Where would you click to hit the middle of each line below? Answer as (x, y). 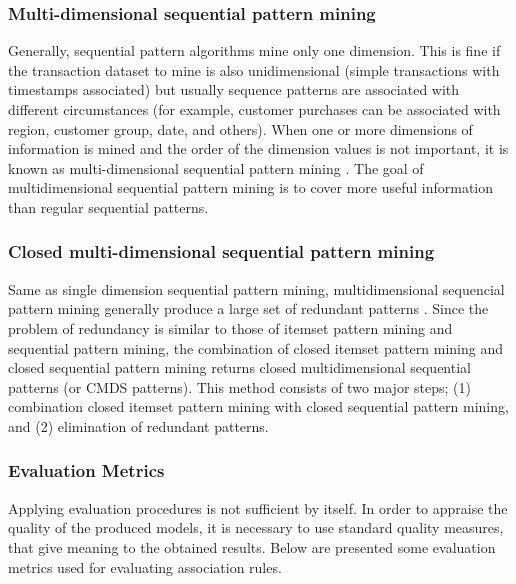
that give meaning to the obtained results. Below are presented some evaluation (252, 546)
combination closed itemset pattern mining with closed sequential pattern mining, (258, 406)
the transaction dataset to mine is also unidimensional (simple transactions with (254, 69)
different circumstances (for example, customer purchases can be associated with (254, 109)
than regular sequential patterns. (108, 206)
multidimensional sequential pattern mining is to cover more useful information (251, 187)
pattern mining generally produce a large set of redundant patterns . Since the (248, 308)
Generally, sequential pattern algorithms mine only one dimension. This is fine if (254, 50)
